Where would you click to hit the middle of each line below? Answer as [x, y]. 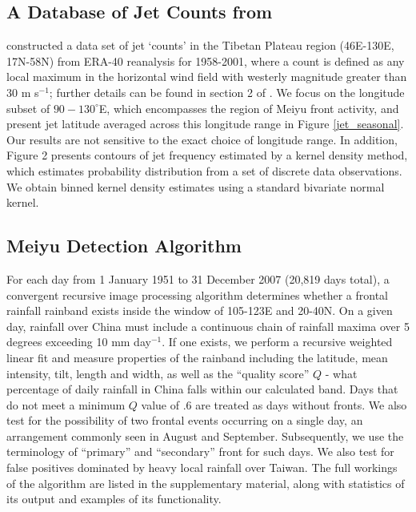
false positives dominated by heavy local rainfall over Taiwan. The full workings [202, 468]
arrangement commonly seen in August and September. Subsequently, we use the [205, 435]
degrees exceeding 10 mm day [79, 342]
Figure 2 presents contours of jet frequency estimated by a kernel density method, [207, 155]
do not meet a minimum [66, 404]
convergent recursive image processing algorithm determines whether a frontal [197, 294]
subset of [28, 108]
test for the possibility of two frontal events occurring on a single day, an [185, 420]
